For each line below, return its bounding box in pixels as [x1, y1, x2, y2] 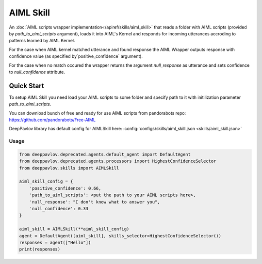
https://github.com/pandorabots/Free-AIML [9, 117, 96, 123]
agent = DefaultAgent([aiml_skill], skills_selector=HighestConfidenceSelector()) [19, 233, 222, 238]
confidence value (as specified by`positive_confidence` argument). [9, 53, 143, 59]
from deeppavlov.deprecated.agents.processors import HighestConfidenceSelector [19, 158, 216, 164]
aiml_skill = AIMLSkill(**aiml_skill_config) [19, 226, 130, 232]
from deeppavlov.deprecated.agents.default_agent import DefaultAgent [19, 152, 191, 157]
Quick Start [9, 81, 44, 90]
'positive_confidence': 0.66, [29, 186, 101, 191]
